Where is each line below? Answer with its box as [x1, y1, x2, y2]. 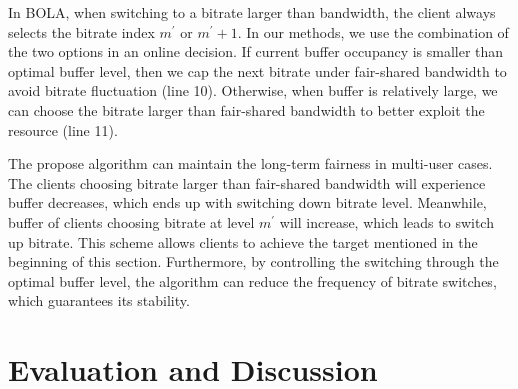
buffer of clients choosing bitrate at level [8, 211, 255, 232]
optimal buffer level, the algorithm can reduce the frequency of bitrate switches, [8, 270, 497, 291]
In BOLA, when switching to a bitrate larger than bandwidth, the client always [8, 2, 496, 22]
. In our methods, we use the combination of [237, 21, 509, 42]
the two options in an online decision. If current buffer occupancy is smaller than [8, 41, 504, 62]
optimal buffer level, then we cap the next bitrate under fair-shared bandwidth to [8, 60, 507, 81]
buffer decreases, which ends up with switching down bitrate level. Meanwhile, [8, 192, 487, 213]
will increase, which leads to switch [279, 211, 494, 232]
